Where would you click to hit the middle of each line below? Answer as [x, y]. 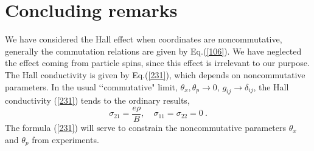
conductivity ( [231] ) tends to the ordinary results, [97, 100]
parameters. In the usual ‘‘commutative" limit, [91, 86]
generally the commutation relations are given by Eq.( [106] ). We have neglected [153, 51]
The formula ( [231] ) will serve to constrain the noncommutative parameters [146, 127]
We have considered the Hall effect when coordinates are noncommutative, [144, 39]
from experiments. [65, 139]
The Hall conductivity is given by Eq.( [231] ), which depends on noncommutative [155, 74]
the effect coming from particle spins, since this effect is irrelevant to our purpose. [157, 63]
